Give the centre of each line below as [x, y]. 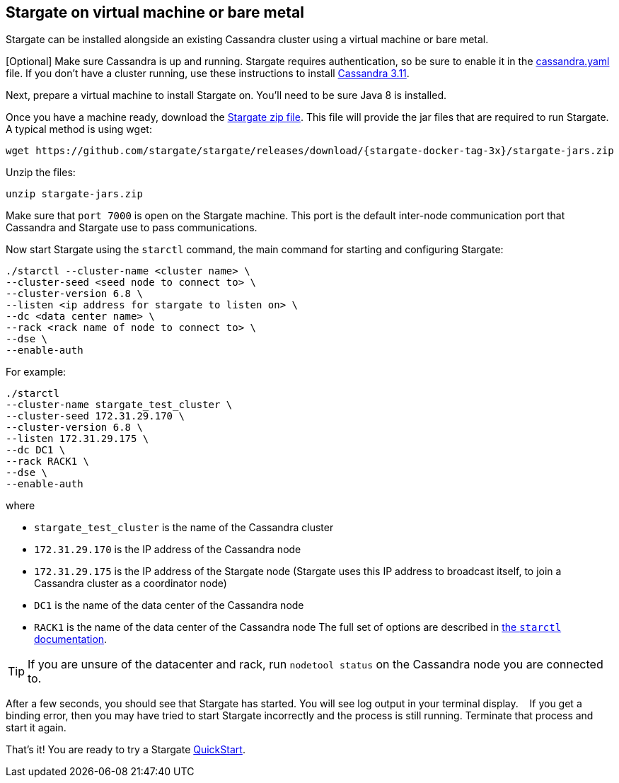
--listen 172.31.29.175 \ [77, 439]
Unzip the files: [41, 173]
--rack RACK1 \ [48, 462]
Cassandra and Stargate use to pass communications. [132, 228]
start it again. [36, 728]
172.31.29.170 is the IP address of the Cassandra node [168, 550]
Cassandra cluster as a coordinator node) [131, 584]
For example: [36, 372]
